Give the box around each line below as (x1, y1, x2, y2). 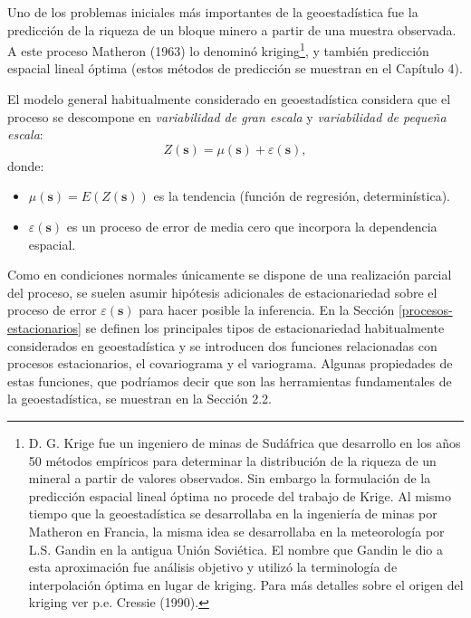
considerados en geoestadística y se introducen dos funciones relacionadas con (7, 336, 437, 355)
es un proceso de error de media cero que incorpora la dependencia (66, 217, 437, 235)
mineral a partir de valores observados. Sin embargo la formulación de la (28, 469, 431, 488)
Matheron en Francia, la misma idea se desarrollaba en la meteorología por (28, 521, 445, 540)
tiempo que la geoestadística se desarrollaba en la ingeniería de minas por (28, 504, 437, 523)
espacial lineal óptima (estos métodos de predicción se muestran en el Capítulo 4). (7, 59, 463, 78)
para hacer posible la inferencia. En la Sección (139, 300, 395, 319)
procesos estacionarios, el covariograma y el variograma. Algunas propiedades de (7, 354, 453, 373)
